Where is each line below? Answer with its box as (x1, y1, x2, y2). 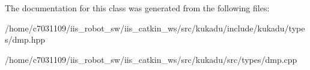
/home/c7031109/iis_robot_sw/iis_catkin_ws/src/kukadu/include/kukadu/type (5, 21, 305, 34)
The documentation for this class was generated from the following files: (5, 2, 270, 14)
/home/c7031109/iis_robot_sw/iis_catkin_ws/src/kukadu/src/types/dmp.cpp (5, 53, 297, 65)
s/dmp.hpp (5, 33, 45, 46)
